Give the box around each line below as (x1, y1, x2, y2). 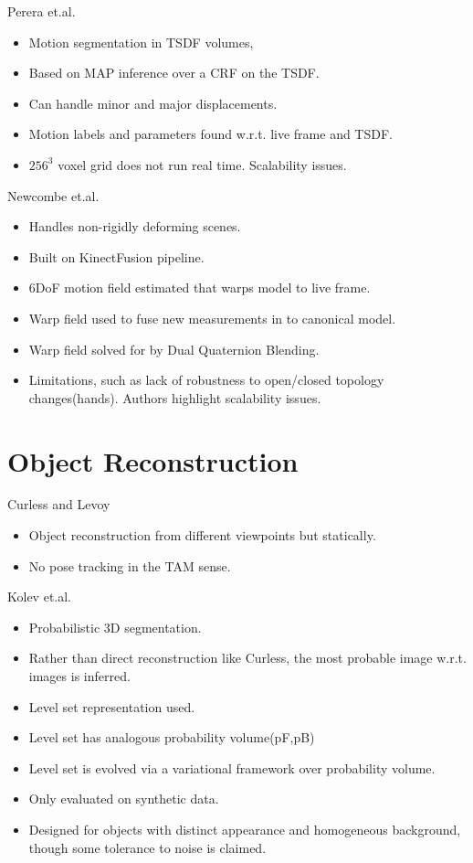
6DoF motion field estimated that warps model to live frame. (28, 278, 371, 297)
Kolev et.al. (7, 587, 71, 606)
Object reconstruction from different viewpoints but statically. (28, 526, 376, 545)
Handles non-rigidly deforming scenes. (28, 217, 241, 236)
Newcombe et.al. (7, 186, 100, 205)
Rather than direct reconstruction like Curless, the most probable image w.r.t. (28, 648, 467, 667)
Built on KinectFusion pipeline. (28, 247, 205, 266)
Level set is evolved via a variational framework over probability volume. (28, 758, 436, 777)
